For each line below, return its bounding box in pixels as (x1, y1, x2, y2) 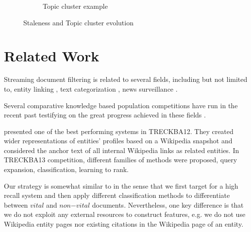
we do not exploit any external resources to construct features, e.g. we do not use (4, 209, 246, 219)
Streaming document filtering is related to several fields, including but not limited (4, 74, 248, 84)
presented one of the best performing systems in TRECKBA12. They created (4, 126, 234, 136)
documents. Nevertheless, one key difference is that (92, 199, 244, 210)
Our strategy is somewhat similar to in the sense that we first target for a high (4, 180, 238, 191)
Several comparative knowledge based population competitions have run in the (4, 100, 238, 110)
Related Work (4, 46, 100, 66)
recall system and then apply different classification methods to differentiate (4, 190, 230, 200)
